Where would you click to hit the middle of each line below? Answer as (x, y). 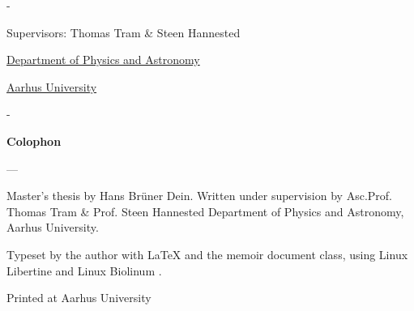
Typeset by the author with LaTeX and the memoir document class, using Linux (207, 254)
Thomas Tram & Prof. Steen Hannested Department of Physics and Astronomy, (205, 211)
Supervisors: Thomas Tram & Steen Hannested (124, 32)
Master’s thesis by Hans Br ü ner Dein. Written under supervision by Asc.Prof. (199, 196)
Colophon (34, 141)
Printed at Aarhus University (79, 298)
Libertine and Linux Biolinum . (84, 270)
